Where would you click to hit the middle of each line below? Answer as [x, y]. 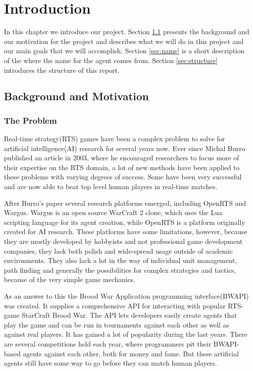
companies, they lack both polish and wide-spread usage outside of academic [118, 251]
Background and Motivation [76, 96]
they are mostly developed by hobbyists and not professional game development [123, 241]
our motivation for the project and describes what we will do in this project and [124, 41]
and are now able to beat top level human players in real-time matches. [111, 186]
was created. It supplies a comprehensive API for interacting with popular [115, 305]
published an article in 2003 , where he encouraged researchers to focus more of [122, 158]
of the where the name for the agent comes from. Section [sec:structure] [111, 60]
